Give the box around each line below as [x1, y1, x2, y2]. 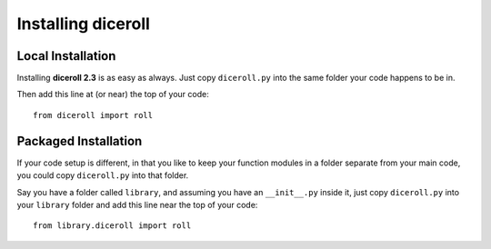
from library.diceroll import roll [33, 221, 192, 231]
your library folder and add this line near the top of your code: [16, 199, 258, 210]
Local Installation [16, 48, 116, 64]
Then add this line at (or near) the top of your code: [16, 89, 209, 100]
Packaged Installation [16, 133, 143, 149]
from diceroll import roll [33, 110, 154, 120]
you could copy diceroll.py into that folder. [16, 170, 189, 181]
